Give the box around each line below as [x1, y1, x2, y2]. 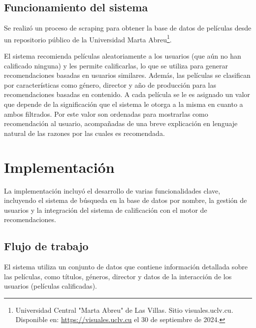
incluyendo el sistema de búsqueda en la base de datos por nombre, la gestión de [4, 195, 247, 205]
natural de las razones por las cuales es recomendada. [4, 128, 165, 138]
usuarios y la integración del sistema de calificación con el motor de [4, 204, 207, 215]
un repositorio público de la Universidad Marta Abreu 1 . [4, 33, 172, 44]
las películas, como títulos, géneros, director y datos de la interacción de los [4, 271, 232, 281]
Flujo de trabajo [4, 238, 89, 254]
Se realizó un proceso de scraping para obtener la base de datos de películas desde [4, 23, 252, 33]
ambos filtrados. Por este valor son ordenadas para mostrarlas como [4, 108, 208, 119]
